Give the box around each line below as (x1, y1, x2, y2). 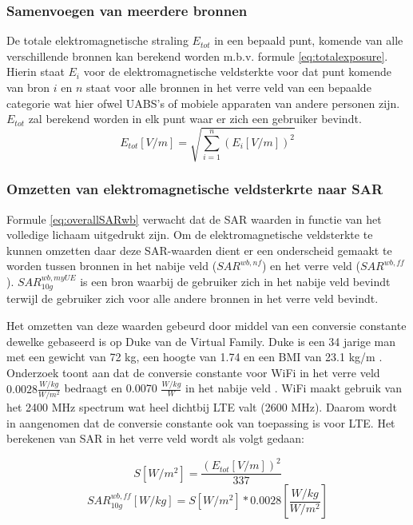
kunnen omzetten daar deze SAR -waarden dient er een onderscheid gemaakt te (6, 241, 392, 258)
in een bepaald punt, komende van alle (214, 32, 403, 49)
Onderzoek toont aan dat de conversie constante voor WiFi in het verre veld (6, 364, 380, 380)
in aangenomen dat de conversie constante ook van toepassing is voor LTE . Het (6, 414, 395, 431)
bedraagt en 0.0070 (64, 380, 157, 396)
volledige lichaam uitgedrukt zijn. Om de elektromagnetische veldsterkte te (6, 226, 373, 243)
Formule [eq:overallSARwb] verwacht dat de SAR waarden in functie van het (6, 210, 382, 227)
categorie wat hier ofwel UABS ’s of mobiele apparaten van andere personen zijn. (6, 94, 400, 111)
